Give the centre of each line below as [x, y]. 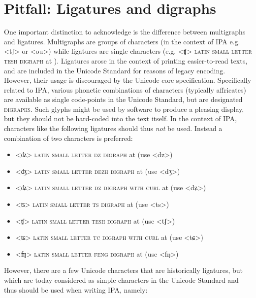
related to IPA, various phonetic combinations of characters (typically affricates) [125, 89]
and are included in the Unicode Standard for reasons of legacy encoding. [115, 70]
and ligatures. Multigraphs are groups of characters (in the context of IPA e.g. [122, 41]
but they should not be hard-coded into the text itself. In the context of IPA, [120, 118]
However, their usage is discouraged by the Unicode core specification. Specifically [128, 80]
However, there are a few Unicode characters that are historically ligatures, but [124, 270]
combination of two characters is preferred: [68, 138]
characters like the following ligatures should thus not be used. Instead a [113, 128]
